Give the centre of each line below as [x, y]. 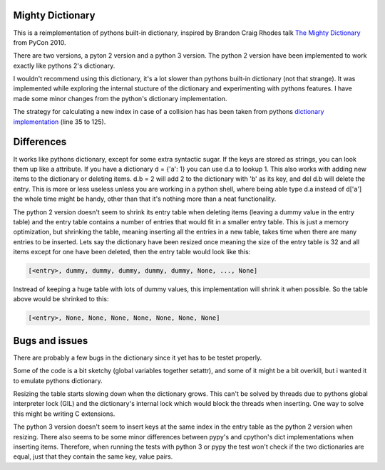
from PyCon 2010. [40, 42]
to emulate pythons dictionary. [58, 380]
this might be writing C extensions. [64, 414]
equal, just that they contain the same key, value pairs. [93, 456]
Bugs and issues [51, 341]
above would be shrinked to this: [61, 299]
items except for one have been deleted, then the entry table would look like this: [132, 252]
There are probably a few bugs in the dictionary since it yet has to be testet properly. [138, 357]
